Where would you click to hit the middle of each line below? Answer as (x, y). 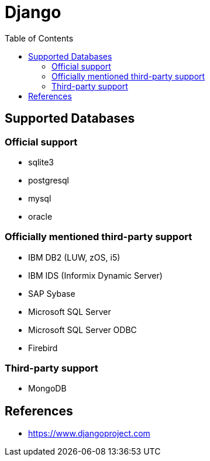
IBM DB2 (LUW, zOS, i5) (74, 257)
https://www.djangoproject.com (89, 434)
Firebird (43, 348)
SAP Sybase (52, 293)
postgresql (49, 180)
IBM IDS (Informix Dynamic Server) (95, 275)
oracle (40, 216)
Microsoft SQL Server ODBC (82, 330)
